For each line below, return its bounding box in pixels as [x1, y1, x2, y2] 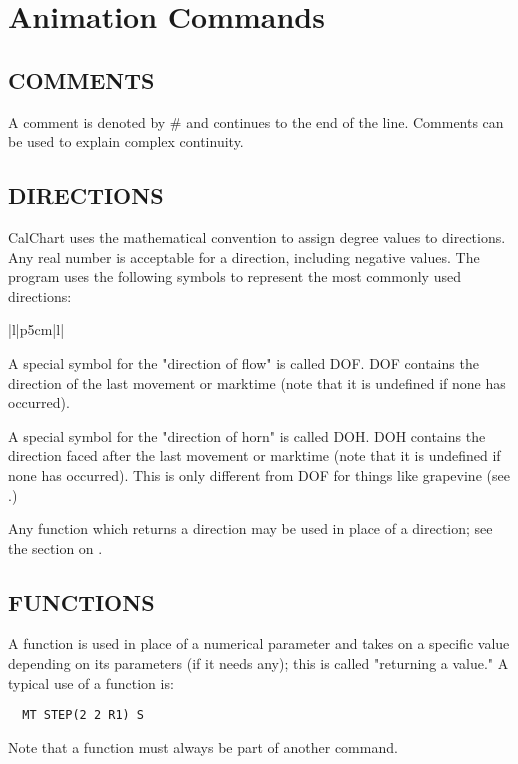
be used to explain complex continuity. [8, 131, 244, 152]
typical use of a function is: [8, 672, 174, 693]
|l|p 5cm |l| [8, 319, 65, 340]
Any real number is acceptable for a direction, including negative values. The [8, 246, 480, 267]
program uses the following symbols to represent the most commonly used [8, 266, 461, 287]
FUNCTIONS [8, 586, 155, 617]
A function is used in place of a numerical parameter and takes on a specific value [8, 633, 510, 654]
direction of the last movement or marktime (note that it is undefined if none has [8, 372, 506, 393]
